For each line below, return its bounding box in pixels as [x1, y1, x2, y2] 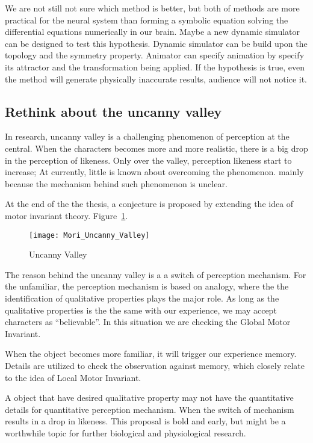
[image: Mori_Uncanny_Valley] [29, 231, 150, 240]
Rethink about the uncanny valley [5, 102, 222, 120]
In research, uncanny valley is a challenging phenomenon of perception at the [5, 130, 290, 143]
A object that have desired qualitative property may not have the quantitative [5, 391, 294, 404]
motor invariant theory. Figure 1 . [5, 209, 128, 221]
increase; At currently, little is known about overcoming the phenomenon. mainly [5, 166, 304, 178]
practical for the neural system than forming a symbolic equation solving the [5, 13, 288, 26]
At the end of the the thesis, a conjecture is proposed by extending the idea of [5, 197, 294, 210]
